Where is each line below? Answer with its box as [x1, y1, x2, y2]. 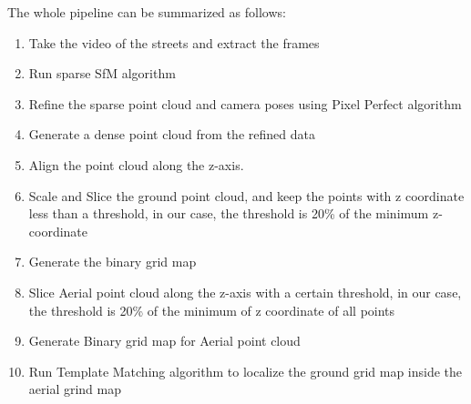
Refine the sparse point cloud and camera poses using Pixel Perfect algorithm [28, 94, 462, 113]
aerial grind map [28, 379, 122, 399]
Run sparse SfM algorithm [28, 64, 176, 83]
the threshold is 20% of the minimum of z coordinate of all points [28, 300, 395, 319]
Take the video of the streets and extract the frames [28, 33, 320, 52]
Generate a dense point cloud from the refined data [28, 125, 315, 144]
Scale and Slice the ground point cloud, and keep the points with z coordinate [28, 186, 465, 205]
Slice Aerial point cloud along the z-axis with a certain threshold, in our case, [28, 282, 462, 301]
